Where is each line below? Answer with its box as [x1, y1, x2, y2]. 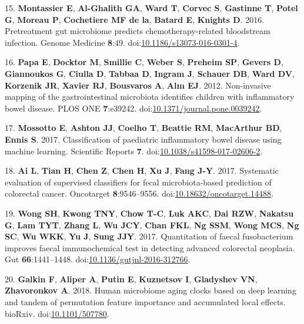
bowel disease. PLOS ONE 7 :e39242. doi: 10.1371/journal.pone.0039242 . [5, 102, 262, 114]
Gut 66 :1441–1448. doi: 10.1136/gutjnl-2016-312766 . [5, 253, 191, 265]
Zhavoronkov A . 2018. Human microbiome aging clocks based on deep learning [5, 284, 296, 296]
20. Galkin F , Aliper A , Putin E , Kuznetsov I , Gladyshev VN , [5, 272, 258, 285]
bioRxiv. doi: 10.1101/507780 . [5, 307, 109, 319]
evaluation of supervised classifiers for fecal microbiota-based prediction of [5, 176, 272, 188]
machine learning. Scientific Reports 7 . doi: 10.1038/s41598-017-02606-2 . [5, 144, 263, 157]
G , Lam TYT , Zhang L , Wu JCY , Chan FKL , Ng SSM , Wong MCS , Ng [5, 218, 299, 231]
